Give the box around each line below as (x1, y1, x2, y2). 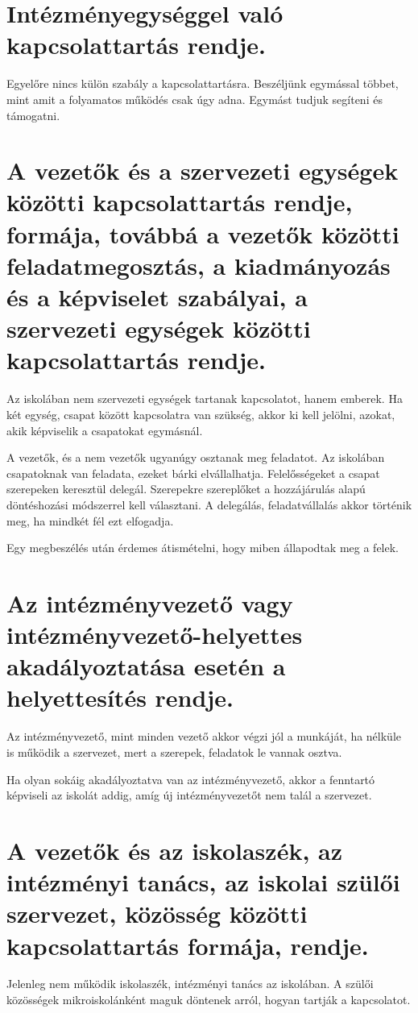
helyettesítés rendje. (6, 681, 234, 714)
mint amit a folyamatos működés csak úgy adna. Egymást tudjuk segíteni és (6, 90, 383, 107)
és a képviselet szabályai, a (6, 280, 308, 313)
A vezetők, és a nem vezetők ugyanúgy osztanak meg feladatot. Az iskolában (6, 449, 385, 466)
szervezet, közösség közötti (6, 897, 308, 930)
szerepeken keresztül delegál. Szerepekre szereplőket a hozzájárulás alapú (6, 480, 366, 497)
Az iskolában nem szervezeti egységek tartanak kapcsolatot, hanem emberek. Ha (6, 390, 403, 407)
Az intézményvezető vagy (6, 586, 293, 619)
